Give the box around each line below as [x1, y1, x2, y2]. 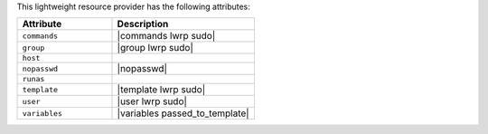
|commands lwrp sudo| [117, 30, 216, 43]
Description [117, 18, 169, 31]
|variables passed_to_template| [117, 107, 249, 120]
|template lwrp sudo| [117, 83, 206, 96]
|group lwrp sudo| [117, 42, 193, 54]
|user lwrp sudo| [117, 95, 187, 108]
